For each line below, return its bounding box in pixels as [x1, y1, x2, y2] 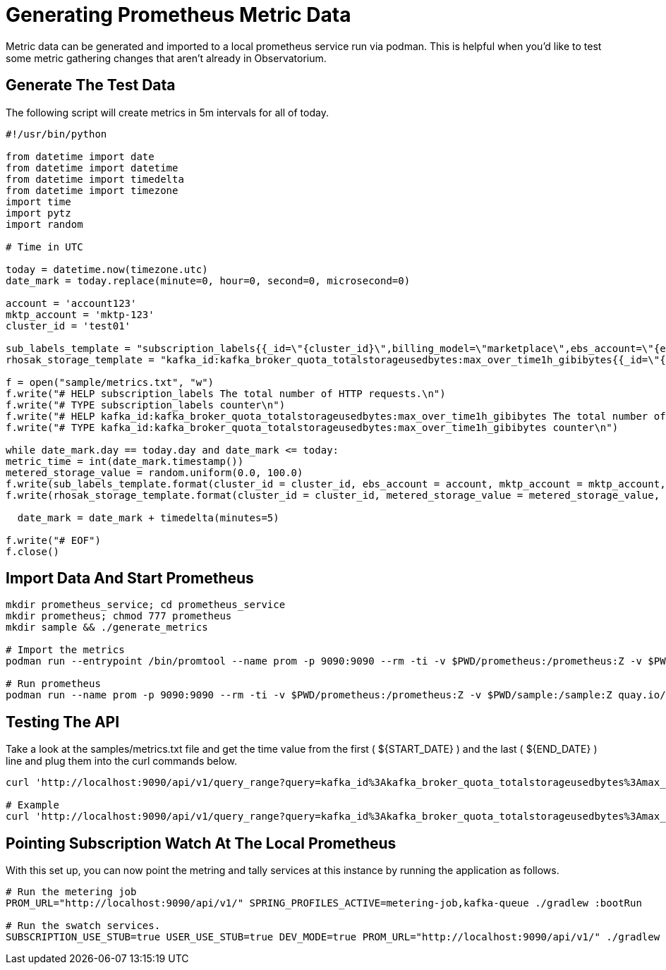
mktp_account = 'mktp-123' [6, 308, 155, 320]
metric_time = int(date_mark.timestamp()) [6, 455, 244, 467]
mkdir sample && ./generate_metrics [6, 622, 208, 633]
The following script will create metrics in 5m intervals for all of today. [6, 106, 329, 119]
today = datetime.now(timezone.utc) [6, 263, 208, 275]
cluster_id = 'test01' [6, 320, 131, 332]
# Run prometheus [6, 678, 101, 690]
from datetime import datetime [6, 162, 178, 174]
